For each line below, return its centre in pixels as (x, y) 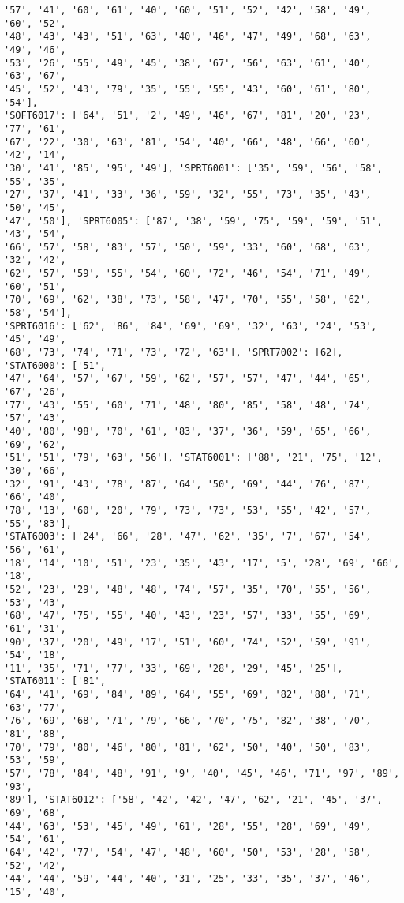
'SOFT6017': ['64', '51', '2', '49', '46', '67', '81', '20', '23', (188, 116)
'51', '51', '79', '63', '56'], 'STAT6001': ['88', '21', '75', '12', (193, 458)
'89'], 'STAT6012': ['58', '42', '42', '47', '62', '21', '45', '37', (193, 800)
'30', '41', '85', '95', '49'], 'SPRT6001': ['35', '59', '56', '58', (193, 168)
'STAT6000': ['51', (55, 365)
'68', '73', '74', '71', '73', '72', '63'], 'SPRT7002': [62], (174, 353)
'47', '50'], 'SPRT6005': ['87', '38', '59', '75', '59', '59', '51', (193, 221)
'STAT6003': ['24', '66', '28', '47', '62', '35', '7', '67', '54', (188, 537)
